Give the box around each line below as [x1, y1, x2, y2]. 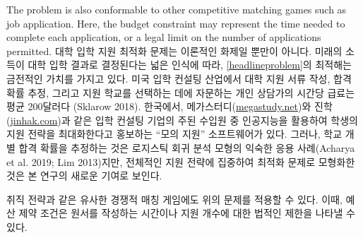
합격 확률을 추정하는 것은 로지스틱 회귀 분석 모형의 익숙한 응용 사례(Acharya [18, 140, 355, 155]
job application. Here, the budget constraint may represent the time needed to [6, 16, 345, 30]
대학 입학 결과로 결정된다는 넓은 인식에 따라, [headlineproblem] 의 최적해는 [28, 57, 352, 72]
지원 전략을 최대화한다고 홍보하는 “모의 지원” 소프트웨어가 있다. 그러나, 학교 [6, 126, 343, 141]
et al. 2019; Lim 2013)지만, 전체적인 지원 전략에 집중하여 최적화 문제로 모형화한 [6, 154, 355, 169]
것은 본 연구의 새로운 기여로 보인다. [6, 168, 162, 183]
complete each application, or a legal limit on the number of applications [6, 30, 321, 44]
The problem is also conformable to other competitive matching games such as [6, 2, 347, 16]
